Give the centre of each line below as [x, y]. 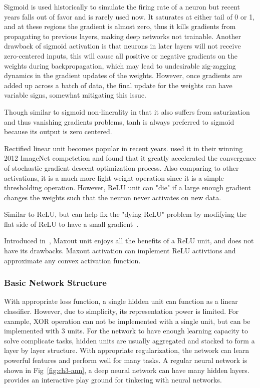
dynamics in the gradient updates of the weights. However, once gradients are [123, 75]
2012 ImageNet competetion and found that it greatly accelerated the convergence [130, 158]
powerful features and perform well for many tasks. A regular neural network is [126, 360]
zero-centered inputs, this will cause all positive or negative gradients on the [121, 55]
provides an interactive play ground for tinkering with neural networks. [113, 380]
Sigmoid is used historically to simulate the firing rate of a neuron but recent [122, 7]
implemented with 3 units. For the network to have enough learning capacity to [126, 331]
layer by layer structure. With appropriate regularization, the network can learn [126, 350]
